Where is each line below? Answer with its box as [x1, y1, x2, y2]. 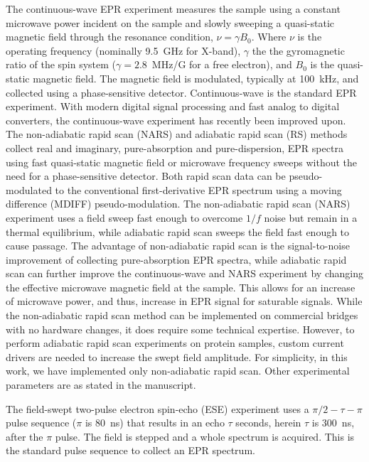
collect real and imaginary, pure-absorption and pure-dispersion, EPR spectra [6, 140, 343, 155]
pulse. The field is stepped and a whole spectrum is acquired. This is [55, 429, 355, 444]
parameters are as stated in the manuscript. [6, 377, 196, 392]
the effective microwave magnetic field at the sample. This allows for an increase [6, 279, 355, 294]
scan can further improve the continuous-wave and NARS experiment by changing [6, 266, 363, 281]
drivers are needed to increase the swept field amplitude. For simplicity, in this [6, 349, 348, 364]
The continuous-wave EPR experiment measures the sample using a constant [6, 1, 341, 16]
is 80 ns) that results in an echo [85, 415, 225, 430]
